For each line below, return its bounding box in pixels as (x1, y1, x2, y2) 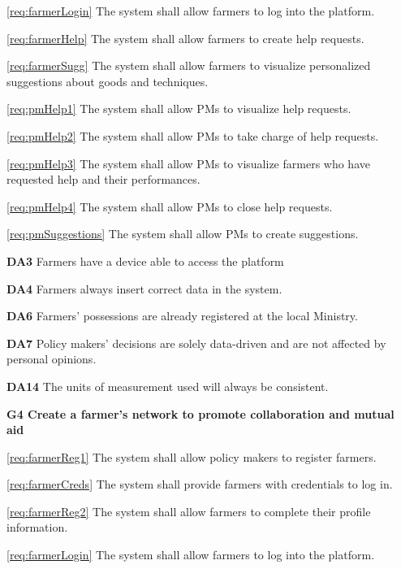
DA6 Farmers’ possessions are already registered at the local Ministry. (6, 307, 358, 324)
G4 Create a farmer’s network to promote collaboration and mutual (6, 405, 395, 422)
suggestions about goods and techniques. (6, 72, 209, 89)
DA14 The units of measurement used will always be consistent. (6, 377, 329, 394)
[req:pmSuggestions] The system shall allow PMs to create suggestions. (6, 225, 359, 242)
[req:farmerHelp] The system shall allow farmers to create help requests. (6, 29, 364, 46)
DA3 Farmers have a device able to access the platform (6, 252, 284, 269)
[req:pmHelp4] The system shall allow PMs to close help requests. (6, 198, 333, 215)
